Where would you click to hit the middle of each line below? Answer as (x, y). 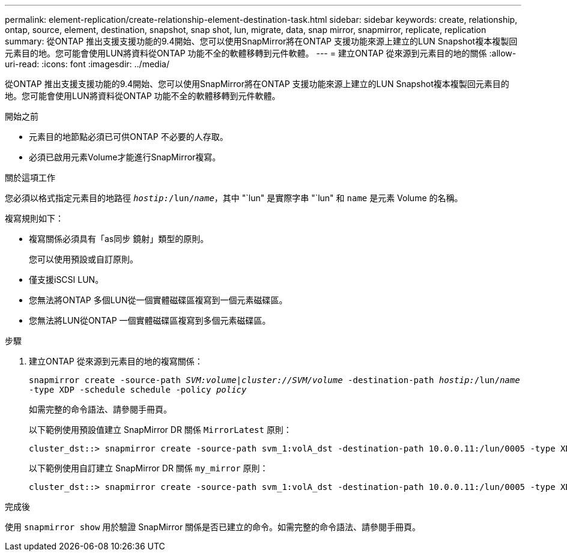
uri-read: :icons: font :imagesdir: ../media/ (87, 64)
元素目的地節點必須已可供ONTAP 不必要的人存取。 (129, 137)
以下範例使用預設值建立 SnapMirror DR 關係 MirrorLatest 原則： (160, 430)
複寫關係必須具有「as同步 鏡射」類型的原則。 (119, 239)
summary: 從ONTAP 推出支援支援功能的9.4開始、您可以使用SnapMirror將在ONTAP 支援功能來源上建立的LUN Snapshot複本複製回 (261, 41)
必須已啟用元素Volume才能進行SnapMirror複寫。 (125, 157)
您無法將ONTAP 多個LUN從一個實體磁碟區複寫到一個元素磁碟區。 (158, 300)
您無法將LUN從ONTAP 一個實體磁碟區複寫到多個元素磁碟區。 (150, 320)
